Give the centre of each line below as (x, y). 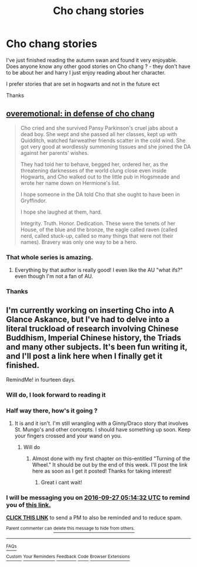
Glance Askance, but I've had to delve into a (88, 320)
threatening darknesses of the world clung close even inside (94, 170)
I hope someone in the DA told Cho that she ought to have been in (100, 194)
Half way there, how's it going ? (52, 410)
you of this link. (28, 505)
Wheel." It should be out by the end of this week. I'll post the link (110, 465)
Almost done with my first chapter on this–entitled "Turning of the (111, 458)
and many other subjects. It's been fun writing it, (97, 347)
